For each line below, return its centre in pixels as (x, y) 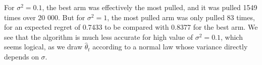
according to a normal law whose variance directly (170, 47)
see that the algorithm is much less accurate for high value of (99, 37)
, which (232, 37)
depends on (21, 56)
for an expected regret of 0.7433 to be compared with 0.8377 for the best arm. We (131, 27)
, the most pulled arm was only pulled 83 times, (181, 17)
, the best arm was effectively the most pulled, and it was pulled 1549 (150, 7)
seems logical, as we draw (43, 47)
